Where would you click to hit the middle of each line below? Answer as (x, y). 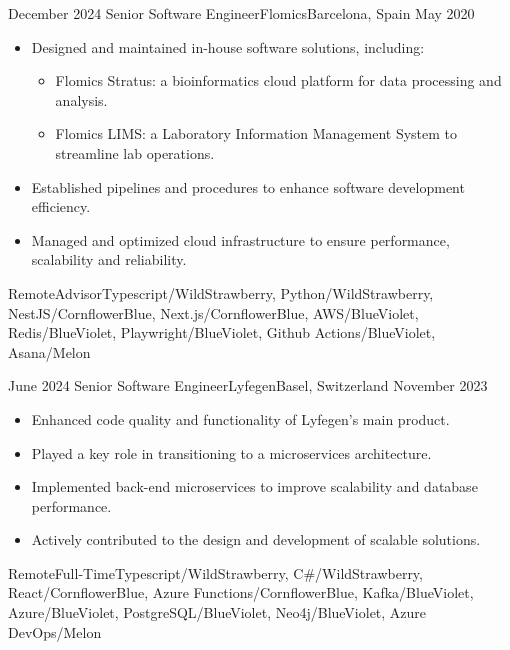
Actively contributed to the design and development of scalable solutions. (256, 539)
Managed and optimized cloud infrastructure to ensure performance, (240, 239)
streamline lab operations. (135, 152)
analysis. (81, 99)
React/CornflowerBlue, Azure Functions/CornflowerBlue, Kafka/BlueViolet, (241, 592)
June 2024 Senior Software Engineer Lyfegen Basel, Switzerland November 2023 (248, 385)
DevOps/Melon (55, 631)
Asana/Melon (49, 351)
